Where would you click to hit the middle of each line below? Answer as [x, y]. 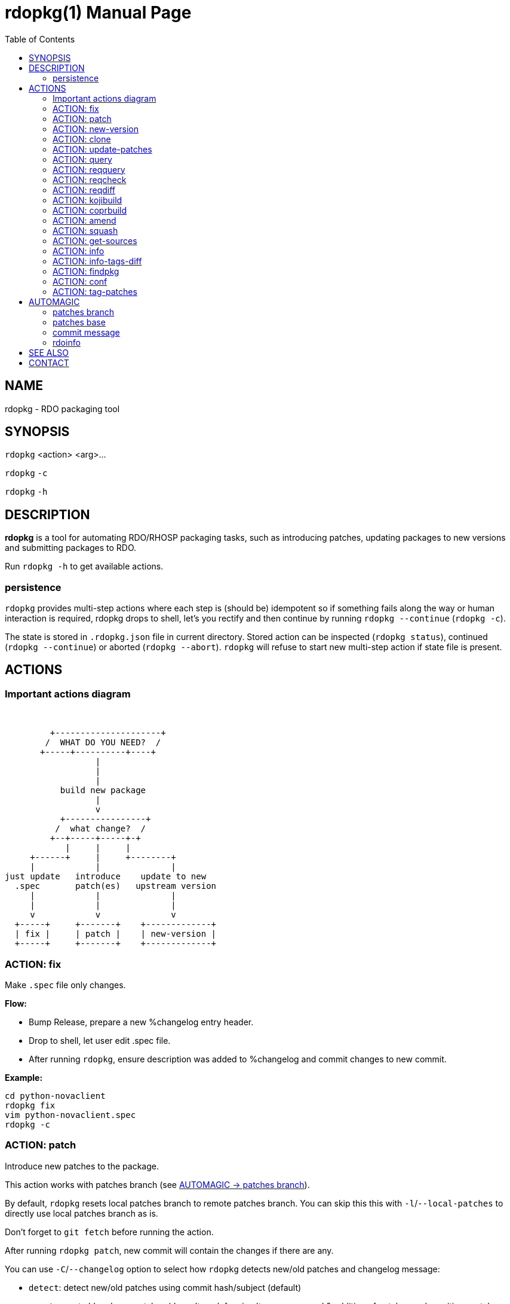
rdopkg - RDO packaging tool [62, 409]
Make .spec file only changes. [65, 985]
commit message [86, 332]
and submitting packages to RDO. [71, 548]
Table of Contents [40, 39]
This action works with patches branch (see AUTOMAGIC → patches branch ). [157, 1184]
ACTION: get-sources [95, 240]
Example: [24, 1078]
